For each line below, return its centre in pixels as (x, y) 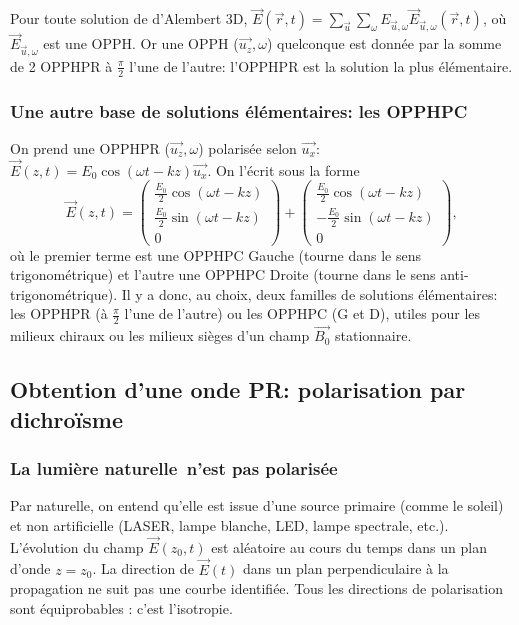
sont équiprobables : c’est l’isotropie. (121, 607)
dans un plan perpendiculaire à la (346, 568)
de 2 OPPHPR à (61, 65)
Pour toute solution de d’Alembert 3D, (129, 18)
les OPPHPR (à (59, 313)
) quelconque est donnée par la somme (384, 43)
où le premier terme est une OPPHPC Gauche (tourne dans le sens (215, 254)
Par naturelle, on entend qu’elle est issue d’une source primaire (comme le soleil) (257, 505)
